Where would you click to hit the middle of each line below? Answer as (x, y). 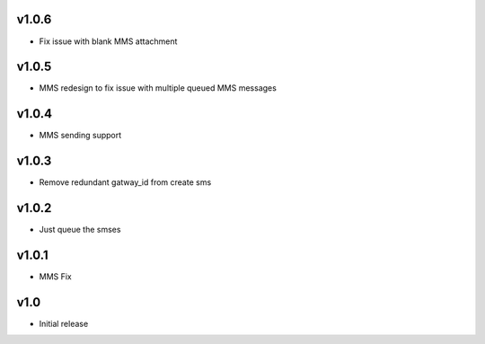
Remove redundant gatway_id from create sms (125, 182)
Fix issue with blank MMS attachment (108, 41)
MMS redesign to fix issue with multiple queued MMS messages (158, 88)
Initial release (64, 323)
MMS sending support (80, 136)
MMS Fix (55, 277)
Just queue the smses (80, 230)
